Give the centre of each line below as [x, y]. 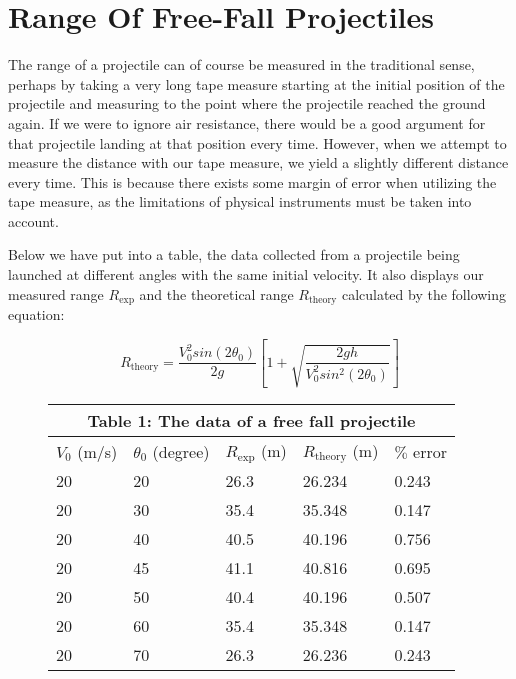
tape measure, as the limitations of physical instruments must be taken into [240, 201]
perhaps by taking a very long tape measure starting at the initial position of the [256, 83]
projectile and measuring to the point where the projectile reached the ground [247, 103]
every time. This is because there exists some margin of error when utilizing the [252, 181]
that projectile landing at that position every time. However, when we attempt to [257, 142]
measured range [56, 293]
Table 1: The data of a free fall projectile [251, 420]
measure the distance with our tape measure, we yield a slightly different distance [258, 162]
